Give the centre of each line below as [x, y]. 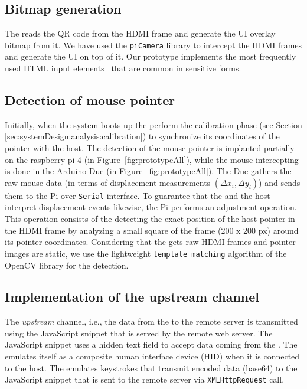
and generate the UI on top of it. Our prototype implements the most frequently [151, 56]
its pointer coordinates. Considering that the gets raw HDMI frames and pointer [150, 242]
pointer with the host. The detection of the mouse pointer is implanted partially [150, 148]
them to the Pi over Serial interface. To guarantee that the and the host [138, 195]
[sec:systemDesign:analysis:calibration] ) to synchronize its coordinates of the [142, 136]
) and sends [280, 182]
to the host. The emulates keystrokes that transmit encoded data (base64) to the [151, 367]
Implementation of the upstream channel [132, 297]
